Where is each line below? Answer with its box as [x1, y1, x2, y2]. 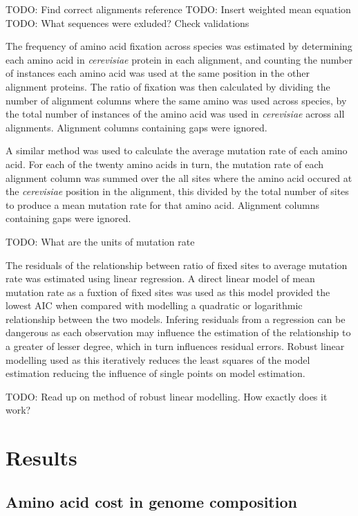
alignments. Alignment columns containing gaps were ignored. [6, 120, 267, 134]
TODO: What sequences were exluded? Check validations [6, 15, 249, 30]
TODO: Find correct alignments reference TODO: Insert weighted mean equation [6, 2, 351, 16]
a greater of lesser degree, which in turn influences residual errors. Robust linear [6, 339, 345, 353]
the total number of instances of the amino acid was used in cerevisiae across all [6, 107, 345, 121]
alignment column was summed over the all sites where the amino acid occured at [6, 170, 352, 185]
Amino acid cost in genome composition [6, 490, 297, 512]
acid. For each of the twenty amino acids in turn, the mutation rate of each [6, 156, 324, 171]
